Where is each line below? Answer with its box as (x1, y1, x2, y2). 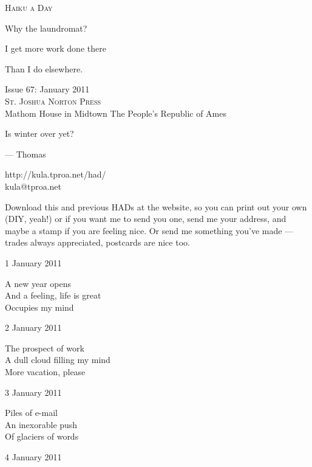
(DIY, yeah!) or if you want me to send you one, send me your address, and (5, 212, 287, 225)
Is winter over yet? (5, 127, 74, 140)
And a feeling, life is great (5, 289, 101, 302)
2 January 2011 (5, 321, 62, 334)
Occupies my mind (5, 300, 74, 313)
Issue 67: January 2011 (5, 83, 90, 95)
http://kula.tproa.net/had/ (5, 168, 106, 181)
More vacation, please (5, 365, 86, 378)
